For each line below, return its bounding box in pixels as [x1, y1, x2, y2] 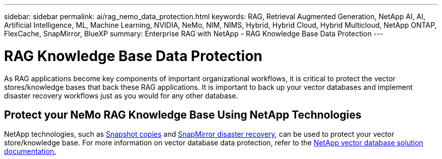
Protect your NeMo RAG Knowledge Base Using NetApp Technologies [4, 108, 362, 121]
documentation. [4, 147, 57, 156]
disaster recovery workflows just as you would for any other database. [4, 91, 238, 100]
